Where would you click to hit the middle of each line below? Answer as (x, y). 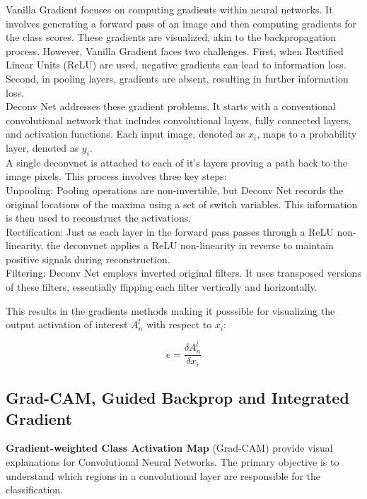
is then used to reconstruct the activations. (99, 218)
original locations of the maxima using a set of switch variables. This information (182, 204)
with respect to (179, 324)
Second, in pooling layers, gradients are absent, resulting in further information (177, 78)
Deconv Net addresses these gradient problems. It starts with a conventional (171, 106)
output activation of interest (67, 324)
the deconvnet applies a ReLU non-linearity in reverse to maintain (190, 245)
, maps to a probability (307, 134)
